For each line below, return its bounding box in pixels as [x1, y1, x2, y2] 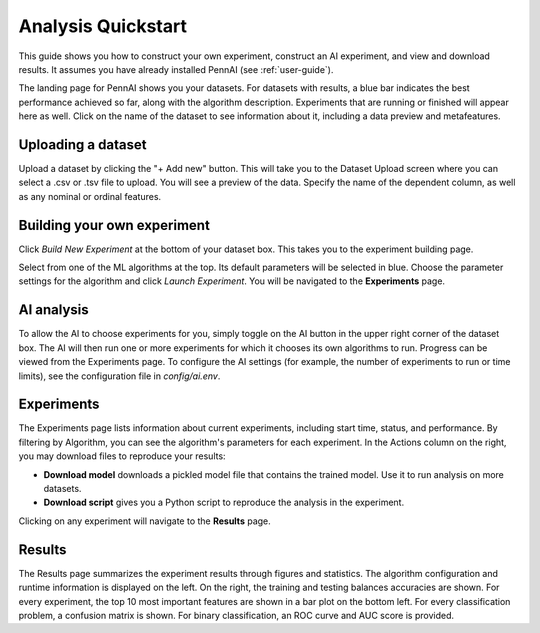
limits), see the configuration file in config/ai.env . [18, 370, 221, 382]
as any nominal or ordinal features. [18, 190, 162, 202]
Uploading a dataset [18, 136, 147, 153]
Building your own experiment [18, 216, 210, 234]
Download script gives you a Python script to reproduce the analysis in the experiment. [43, 496, 405, 509]
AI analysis [18, 301, 89, 319]
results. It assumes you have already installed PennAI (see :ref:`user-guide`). [18, 63, 334, 75]
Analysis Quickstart [18, 15, 187, 37]
